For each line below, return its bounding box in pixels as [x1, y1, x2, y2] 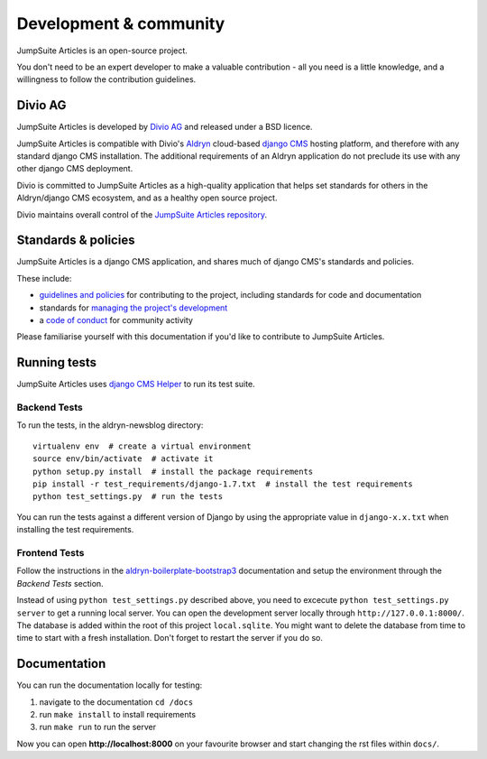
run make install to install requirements [39, 709, 197, 719]
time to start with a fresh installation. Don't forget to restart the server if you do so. [16, 633, 324, 643]
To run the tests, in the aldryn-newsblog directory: [16, 420, 204, 430]
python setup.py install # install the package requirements [32, 466, 314, 477]
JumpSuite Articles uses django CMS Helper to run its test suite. [16, 379, 256, 390]
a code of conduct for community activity [39, 315, 194, 326]
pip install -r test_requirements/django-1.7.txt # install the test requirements [32, 479, 414, 489]
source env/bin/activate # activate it [32, 454, 214, 464]
